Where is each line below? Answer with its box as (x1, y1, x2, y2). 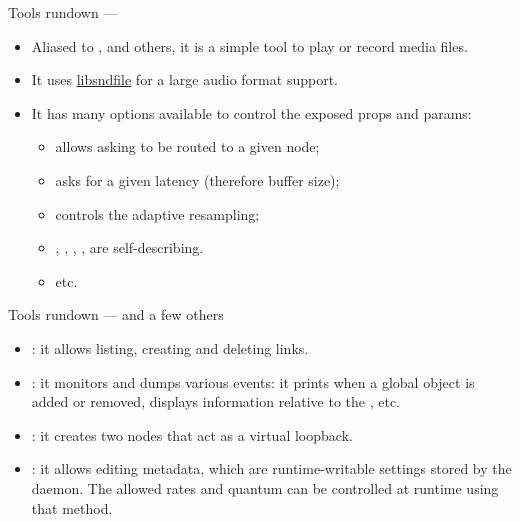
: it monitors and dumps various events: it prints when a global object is (31, 371, 475, 392)
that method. (31, 497, 113, 518)
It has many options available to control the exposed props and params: (31, 102, 472, 123)
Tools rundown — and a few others (8, 304, 224, 325)
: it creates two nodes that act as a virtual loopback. (31, 424, 353, 445)
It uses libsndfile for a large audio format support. (31, 69, 338, 90)
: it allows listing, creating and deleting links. (31, 337, 309, 358)
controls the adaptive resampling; (55, 203, 260, 224)
